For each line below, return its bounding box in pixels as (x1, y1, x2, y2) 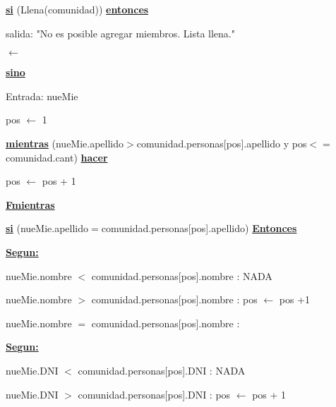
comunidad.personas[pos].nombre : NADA (91, 268, 272, 283)
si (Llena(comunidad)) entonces (6, 2, 149, 16)
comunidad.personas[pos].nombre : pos (91, 292, 258, 307)
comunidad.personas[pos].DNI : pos (78, 387, 231, 401)
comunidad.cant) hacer (6, 150, 108, 164)
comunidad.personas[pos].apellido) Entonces (101, 221, 297, 236)
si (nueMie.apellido (6, 221, 89, 236)
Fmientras (6, 197, 55, 212)
